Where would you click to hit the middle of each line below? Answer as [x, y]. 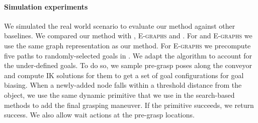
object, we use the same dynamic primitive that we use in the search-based [119, 95]
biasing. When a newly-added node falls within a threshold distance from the [123, 85]
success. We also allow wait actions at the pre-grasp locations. [99, 115]
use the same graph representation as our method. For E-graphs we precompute [127, 45]
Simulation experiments [46, 6]
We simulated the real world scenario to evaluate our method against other [120, 25]
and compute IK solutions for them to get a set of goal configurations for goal [124, 75]
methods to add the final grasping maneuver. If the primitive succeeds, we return [129, 105]
